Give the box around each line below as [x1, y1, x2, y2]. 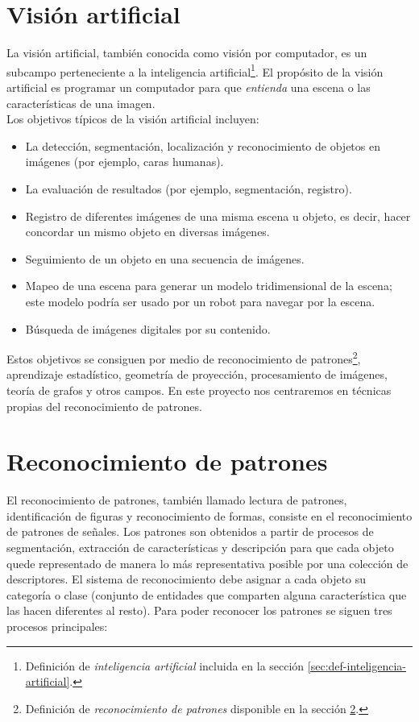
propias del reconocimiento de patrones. [6, 397, 202, 414]
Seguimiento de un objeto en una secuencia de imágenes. [25, 250, 305, 267]
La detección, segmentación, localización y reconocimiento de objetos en [25, 137, 380, 154]
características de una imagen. [6, 94, 156, 111]
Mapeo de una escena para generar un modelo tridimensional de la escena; [25, 277, 392, 294]
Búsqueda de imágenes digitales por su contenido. [25, 320, 271, 337]
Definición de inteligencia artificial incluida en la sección [25, 657, 305, 674]
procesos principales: [6, 618, 108, 634]
